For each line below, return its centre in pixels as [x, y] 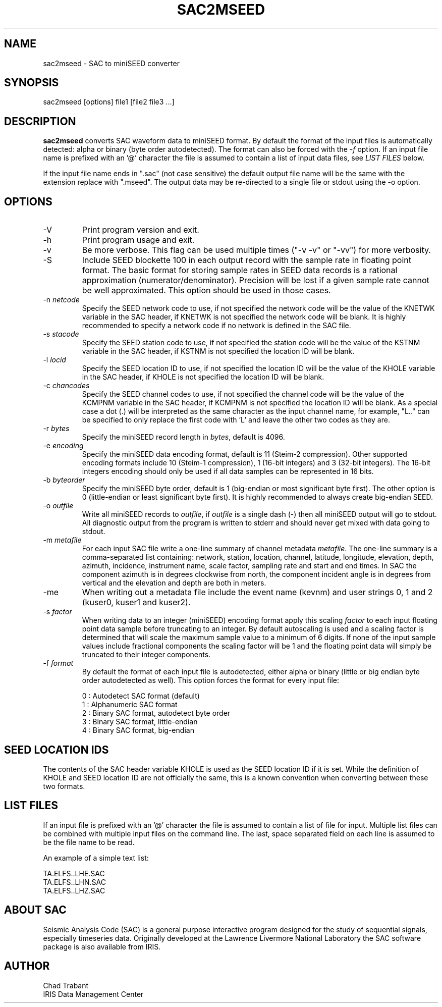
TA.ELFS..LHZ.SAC [74, 890]
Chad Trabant [66, 985]
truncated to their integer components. [146, 655]
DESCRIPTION [40, 121]
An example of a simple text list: [96, 858]
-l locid [54, 360]
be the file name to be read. [89, 842]
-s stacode [61, 334]
